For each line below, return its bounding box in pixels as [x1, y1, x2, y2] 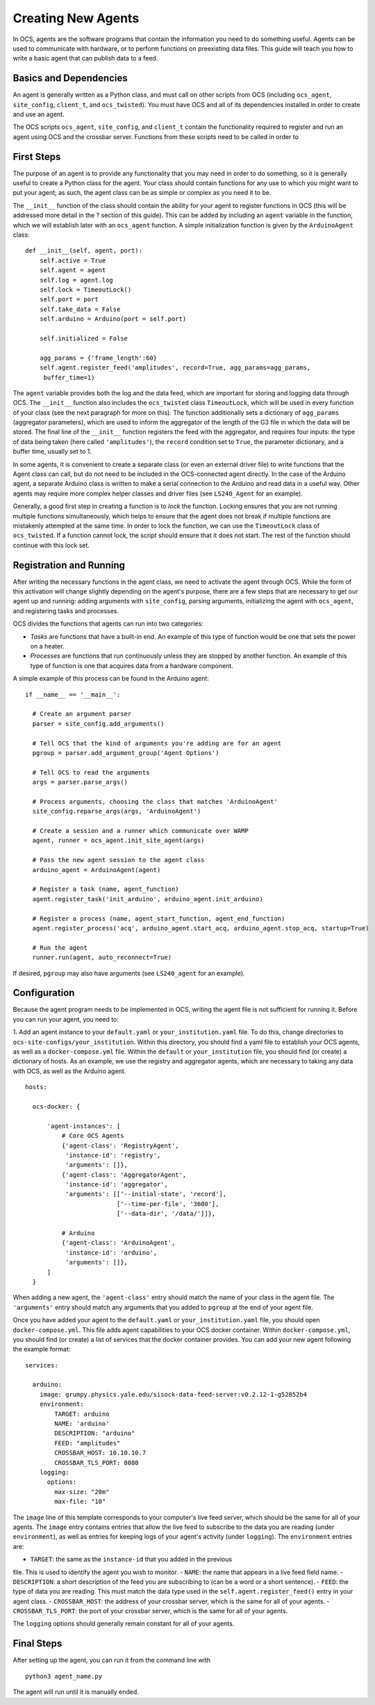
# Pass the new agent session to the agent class [32, 856, 205, 864]
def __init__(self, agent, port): [25, 247, 142, 255]
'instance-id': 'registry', [65, 1151, 161, 1159]
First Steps [12, 150, 61, 163]
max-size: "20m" [54, 1488, 110, 1496]
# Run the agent [32, 944, 88, 951]
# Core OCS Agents [61, 1132, 124, 1140]
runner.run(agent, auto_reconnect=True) [32, 953, 172, 962]
